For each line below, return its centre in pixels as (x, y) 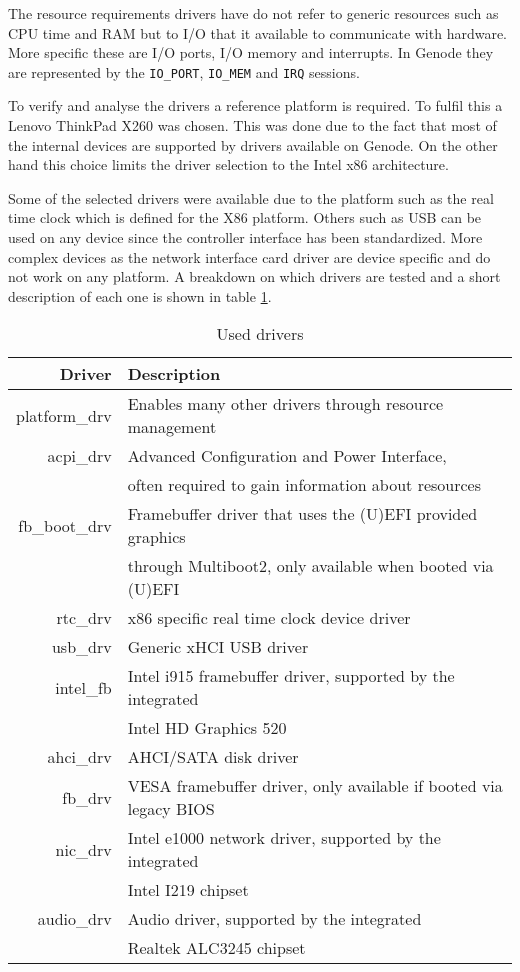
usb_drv (81, 647)
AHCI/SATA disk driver (213, 757)
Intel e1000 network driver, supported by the (284, 838)
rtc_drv (84, 618)
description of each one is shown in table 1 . (140, 295)
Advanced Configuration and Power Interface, (287, 456)
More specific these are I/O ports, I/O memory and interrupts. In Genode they (251, 52)
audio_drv (74, 919)
